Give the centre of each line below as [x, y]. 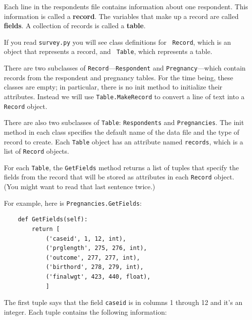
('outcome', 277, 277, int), [93, 258]
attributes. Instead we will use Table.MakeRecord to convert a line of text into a [124, 96]
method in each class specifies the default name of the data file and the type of [122, 132]
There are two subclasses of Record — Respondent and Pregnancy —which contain [125, 68]
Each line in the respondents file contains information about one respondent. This [126, 6]
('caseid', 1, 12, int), [86, 239]
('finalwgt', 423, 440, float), [98, 276]
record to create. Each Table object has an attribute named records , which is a [124, 141]
